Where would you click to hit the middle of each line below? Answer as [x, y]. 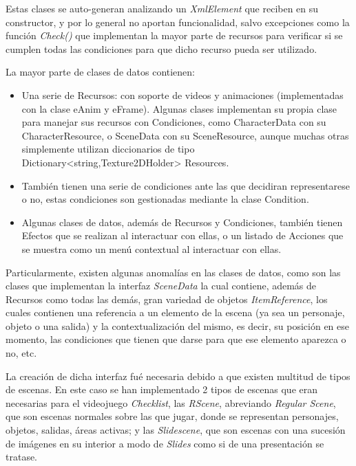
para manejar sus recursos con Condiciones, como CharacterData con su [174, 122]
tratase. [22, 457]
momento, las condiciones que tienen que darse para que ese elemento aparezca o [176, 339]
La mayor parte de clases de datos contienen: [101, 72]
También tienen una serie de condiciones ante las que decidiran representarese [186, 185]
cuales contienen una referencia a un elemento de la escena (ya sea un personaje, [175, 312]
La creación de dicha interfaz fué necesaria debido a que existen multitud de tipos [178, 376]
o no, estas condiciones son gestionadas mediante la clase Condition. [165, 199]
